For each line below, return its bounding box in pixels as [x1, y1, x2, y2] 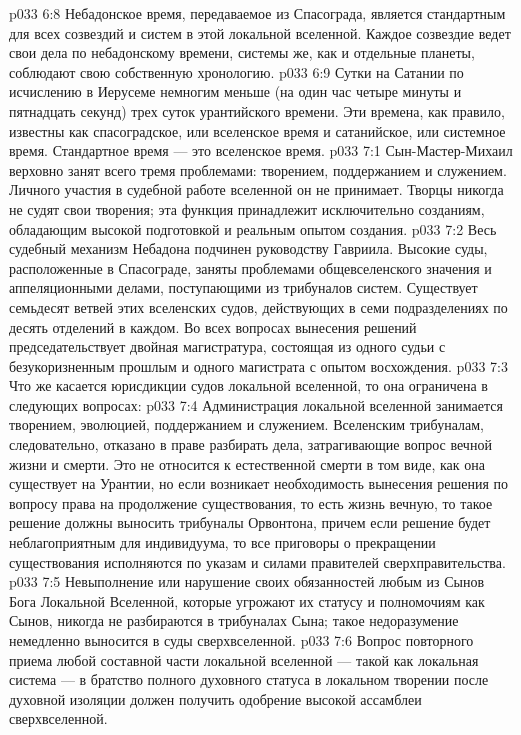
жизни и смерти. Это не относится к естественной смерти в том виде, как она [9, 453, 485, 474]
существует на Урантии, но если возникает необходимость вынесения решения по [9, 473, 509, 494]
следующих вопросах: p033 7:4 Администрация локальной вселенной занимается [9, 394, 503, 415]
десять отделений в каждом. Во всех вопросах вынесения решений [9, 316, 417, 337]
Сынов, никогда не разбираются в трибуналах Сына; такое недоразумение [9, 610, 459, 631]
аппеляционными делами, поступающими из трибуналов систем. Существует [9, 277, 478, 298]
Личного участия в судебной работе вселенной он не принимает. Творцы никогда [9, 179, 504, 200]
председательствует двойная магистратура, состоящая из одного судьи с [9, 336, 446, 357]
